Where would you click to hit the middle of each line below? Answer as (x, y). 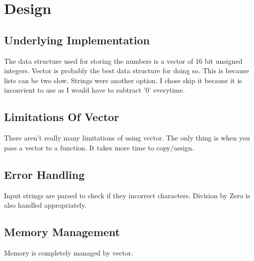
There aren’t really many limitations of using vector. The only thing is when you (127, 138)
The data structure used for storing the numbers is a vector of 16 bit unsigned (123, 61)
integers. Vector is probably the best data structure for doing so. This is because (127, 70)
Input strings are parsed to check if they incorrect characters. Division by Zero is (127, 195)
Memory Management (62, 232)
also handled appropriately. (45, 205)
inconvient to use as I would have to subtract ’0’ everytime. (94, 90)
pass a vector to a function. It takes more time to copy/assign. (99, 147)
